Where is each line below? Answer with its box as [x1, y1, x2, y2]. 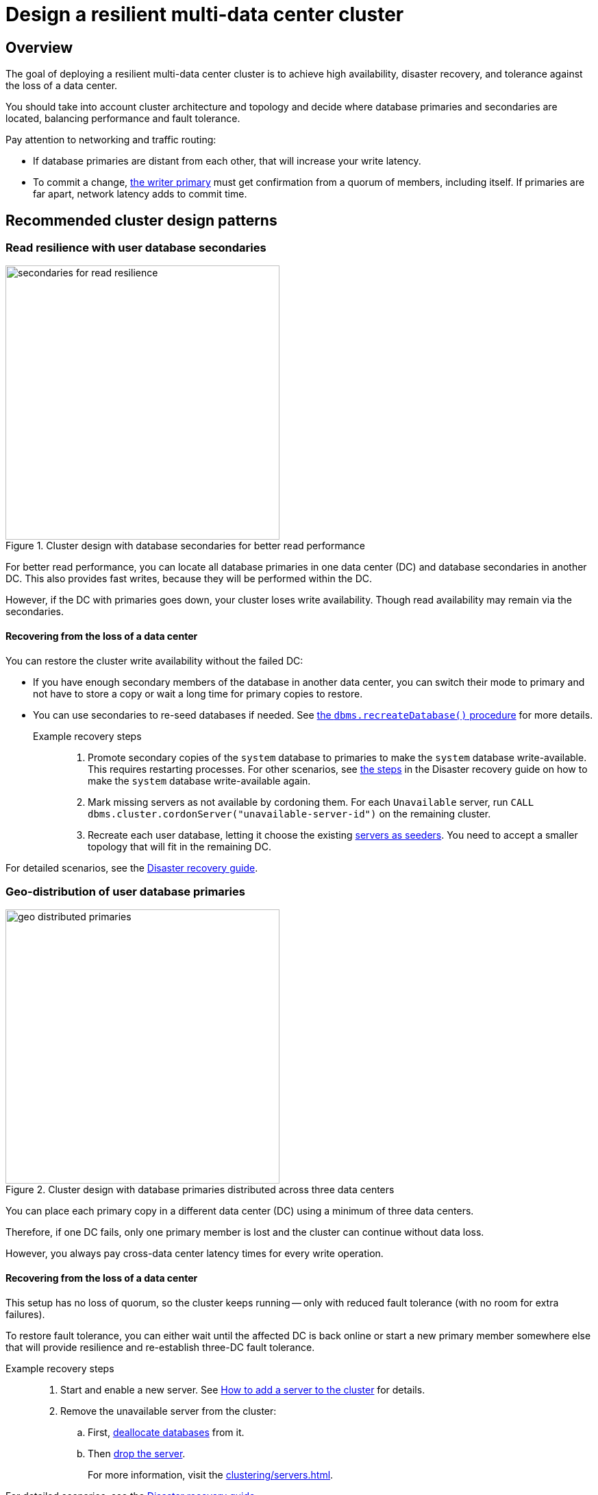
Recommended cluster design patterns [5, 211, 277, 229]
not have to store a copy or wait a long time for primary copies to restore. [33, 687, 363, 699]
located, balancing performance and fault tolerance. [5, 112, 240, 125]
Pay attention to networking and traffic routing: [5, 134, 216, 146]
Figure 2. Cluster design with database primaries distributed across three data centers [5, 1184, 395, 1196]
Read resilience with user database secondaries [5, 241, 266, 255]
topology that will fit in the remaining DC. [88, 840, 271, 852]
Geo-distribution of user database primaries [5, 884, 245, 898]
